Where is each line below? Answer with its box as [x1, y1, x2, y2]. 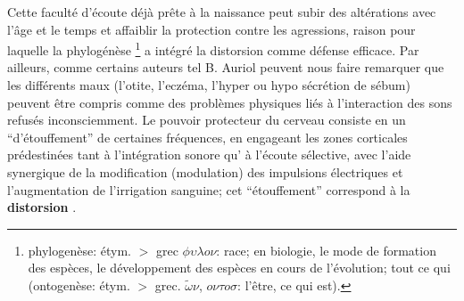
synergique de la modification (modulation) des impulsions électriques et [7, 163, 403, 181]
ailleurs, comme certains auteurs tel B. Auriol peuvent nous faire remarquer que [7, 58, 444, 77]
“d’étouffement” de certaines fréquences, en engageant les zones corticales [7, 127, 408, 146]
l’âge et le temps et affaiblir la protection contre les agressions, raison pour [7, 20, 416, 38]
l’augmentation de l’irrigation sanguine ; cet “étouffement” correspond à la [7, 180, 410, 199]
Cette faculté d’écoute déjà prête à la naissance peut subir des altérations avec [7, 3, 436, 20]
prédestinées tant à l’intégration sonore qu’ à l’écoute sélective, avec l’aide [7, 145, 411, 164]
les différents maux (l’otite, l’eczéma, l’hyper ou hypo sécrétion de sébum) [7, 76, 410, 94]
